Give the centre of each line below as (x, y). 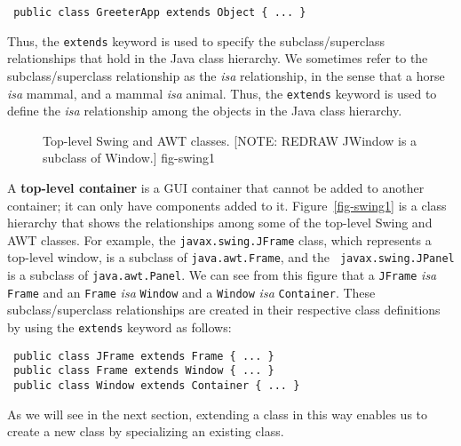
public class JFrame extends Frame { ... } (144, 356)
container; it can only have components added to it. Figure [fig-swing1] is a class (227, 205)
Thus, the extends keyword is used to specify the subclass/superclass (196, 40)
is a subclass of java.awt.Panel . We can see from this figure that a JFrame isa (222, 275)
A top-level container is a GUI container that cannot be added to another (216, 187)
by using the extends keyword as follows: (119, 327)
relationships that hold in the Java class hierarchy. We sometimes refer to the (218, 58)
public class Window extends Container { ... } (157, 385)
